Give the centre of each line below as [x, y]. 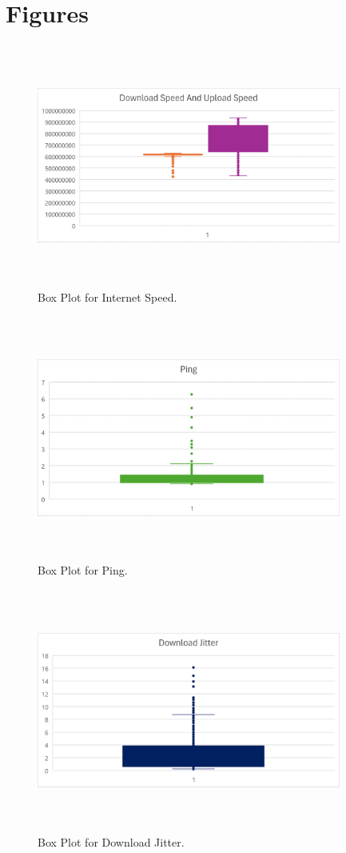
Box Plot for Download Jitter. [111, 842]
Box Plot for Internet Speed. [107, 297]
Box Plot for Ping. [83, 569]
